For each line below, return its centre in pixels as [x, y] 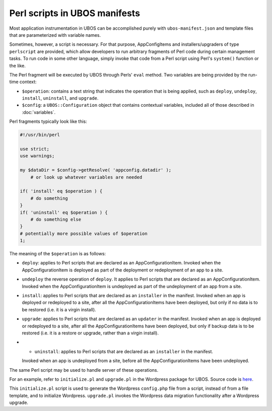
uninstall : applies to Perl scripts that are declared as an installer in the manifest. [124, 351]
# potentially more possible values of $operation [84, 233]
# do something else [56, 219]
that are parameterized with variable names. [55, 35]
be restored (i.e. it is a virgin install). [59, 309]
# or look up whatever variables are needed [86, 177]
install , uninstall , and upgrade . [60, 98]
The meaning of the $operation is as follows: [57, 254]
